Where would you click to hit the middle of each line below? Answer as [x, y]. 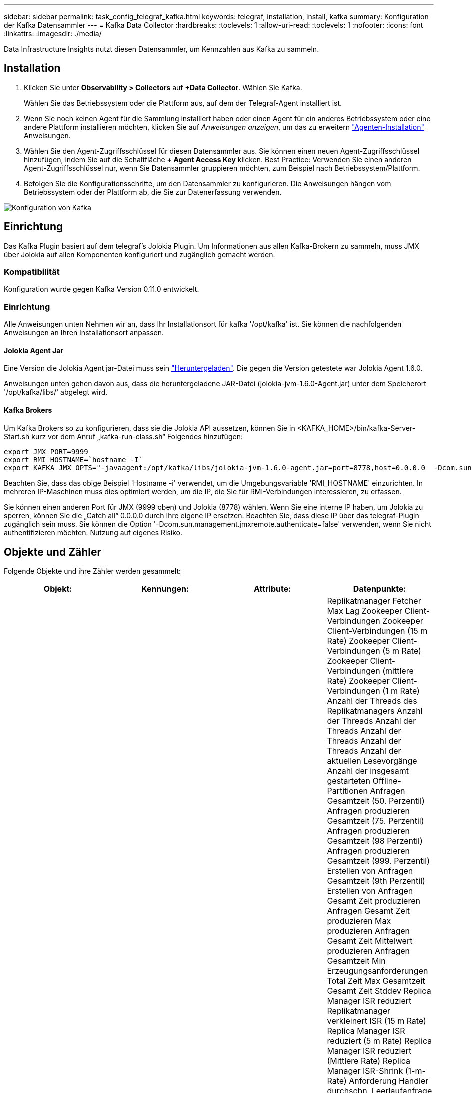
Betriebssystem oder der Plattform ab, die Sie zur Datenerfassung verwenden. [153, 192]
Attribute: [272, 589]
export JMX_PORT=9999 [46, 452]
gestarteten [349, 781]
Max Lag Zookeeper [365, 611]
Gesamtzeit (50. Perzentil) [376, 801]
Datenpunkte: [380, 589]
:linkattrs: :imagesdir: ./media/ [53, 33]
